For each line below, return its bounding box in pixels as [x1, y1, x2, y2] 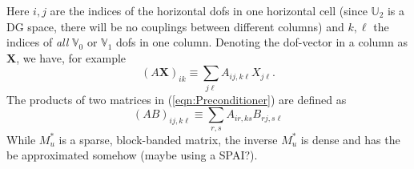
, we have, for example [16, 49, 127, 66]
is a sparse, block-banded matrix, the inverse [58, 131, 278, 147]
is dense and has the [300, 131, 400, 147]
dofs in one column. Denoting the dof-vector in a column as [115, 34, 408, 50]
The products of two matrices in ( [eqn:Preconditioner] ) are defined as [6, 91, 347, 107]
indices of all [6, 34, 69, 50]
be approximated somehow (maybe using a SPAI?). [6, 147, 258, 163]
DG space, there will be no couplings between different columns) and [6, 18, 344, 34]
